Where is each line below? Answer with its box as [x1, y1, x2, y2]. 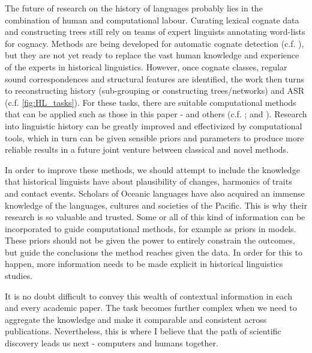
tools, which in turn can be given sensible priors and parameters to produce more [5, 131, 304, 144]
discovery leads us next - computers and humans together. [5, 337, 218, 349]
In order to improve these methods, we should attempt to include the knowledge [5, 163, 300, 176]
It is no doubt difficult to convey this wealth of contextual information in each [5, 289, 292, 302]
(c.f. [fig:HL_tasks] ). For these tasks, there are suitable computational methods [5, 96, 296, 108]
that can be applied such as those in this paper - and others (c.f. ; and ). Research [5, 108, 307, 120]
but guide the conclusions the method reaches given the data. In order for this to [5, 245, 302, 258]
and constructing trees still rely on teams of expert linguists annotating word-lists [5, 25, 305, 38]
